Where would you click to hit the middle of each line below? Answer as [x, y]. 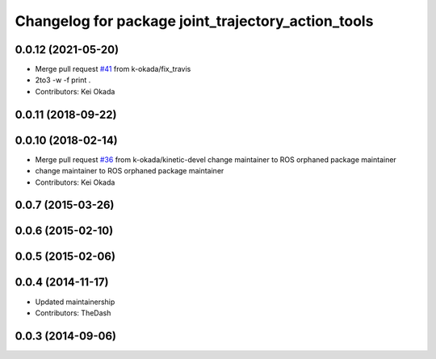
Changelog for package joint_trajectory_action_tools [194, 21]
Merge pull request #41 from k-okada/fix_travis [113, 69]
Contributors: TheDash [73, 313]
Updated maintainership [75, 302]
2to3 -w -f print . [63, 80]
